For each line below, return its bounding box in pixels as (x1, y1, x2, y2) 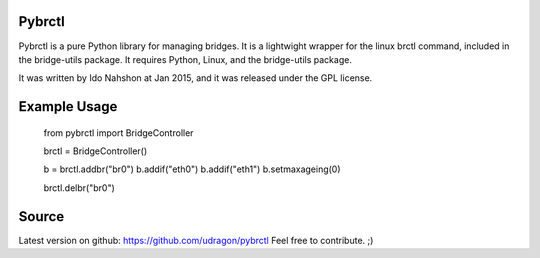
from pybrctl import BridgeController (43, 126, 194, 139)
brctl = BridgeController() (43, 145, 148, 157)
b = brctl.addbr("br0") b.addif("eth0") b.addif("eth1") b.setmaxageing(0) (43, 163, 341, 175)
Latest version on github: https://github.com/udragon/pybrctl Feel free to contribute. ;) (18, 234, 374, 246)
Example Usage (18, 98, 118, 115)
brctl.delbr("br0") (43, 181, 115, 194)
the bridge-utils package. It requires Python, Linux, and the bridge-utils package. (18, 53, 352, 65)
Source (18, 208, 65, 225)
